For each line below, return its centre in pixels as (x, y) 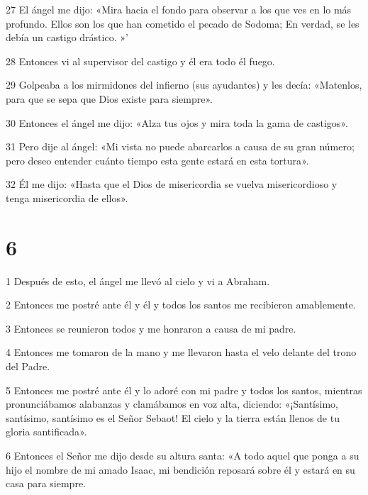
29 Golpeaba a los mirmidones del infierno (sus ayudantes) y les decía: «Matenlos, (184, 85)
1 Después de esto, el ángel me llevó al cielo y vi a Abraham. (138, 280)
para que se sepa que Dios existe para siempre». (109, 98)
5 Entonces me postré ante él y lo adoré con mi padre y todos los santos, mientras (184, 390)
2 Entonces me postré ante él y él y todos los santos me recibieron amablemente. (181, 305)
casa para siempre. (46, 483)
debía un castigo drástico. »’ (67, 37)
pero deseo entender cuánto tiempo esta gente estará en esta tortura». (157, 160)
